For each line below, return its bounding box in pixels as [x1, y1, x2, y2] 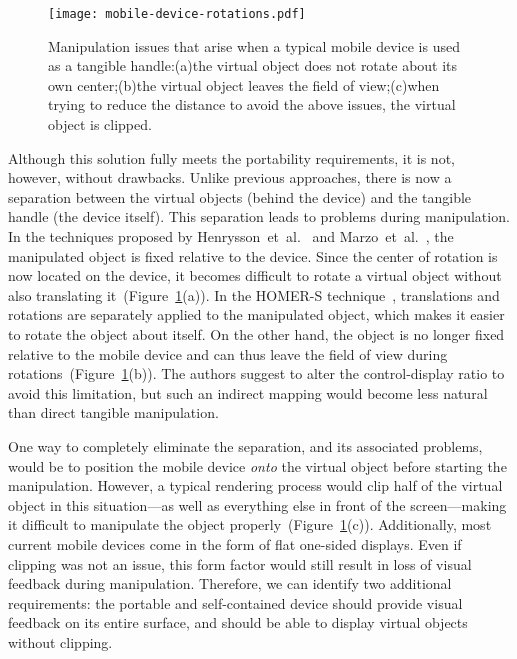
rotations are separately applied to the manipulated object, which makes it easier [8, 304, 505, 325]
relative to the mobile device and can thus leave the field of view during [8, 343, 448, 364]
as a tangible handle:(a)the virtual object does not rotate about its [48, 55, 458, 76]
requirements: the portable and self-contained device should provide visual [8, 592, 463, 613]
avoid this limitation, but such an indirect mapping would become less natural [8, 382, 488, 403]
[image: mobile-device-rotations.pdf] [48, 7, 306, 21]
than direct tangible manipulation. [8, 402, 219, 423]
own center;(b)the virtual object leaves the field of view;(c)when [48, 74, 440, 95]
